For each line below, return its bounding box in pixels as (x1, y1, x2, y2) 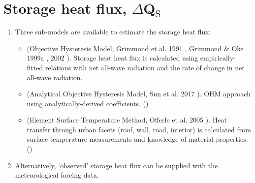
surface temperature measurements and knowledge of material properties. (27, 134, 248, 144)
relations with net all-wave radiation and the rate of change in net (45, 62, 245, 72)
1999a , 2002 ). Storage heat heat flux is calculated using (27, 53, 198, 63)
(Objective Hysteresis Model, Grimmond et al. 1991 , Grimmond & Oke (27, 43, 244, 53)
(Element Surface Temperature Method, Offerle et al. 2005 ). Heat (27, 115, 227, 125)
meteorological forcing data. (15, 170, 99, 180)
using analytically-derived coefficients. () (27, 98, 149, 108)
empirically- (200, 53, 236, 63)
